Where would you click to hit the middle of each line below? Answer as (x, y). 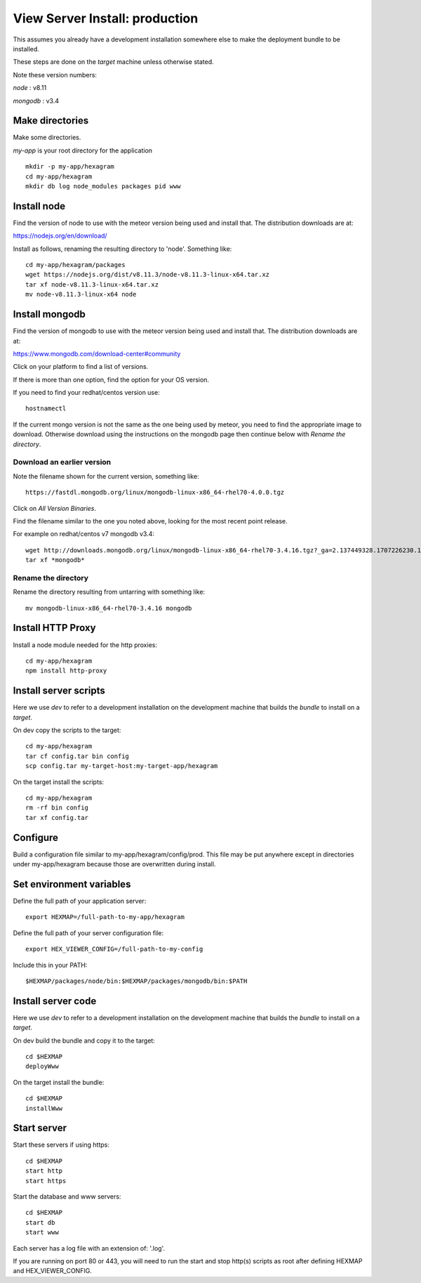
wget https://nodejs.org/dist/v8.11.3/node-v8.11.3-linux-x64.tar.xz (148, 275)
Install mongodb (49, 314)
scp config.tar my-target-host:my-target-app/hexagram (122, 766)
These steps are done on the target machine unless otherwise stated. (113, 62)
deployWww (42, 1067)
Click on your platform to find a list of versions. (81, 367)
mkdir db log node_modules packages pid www (103, 186)
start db (40, 1222)
